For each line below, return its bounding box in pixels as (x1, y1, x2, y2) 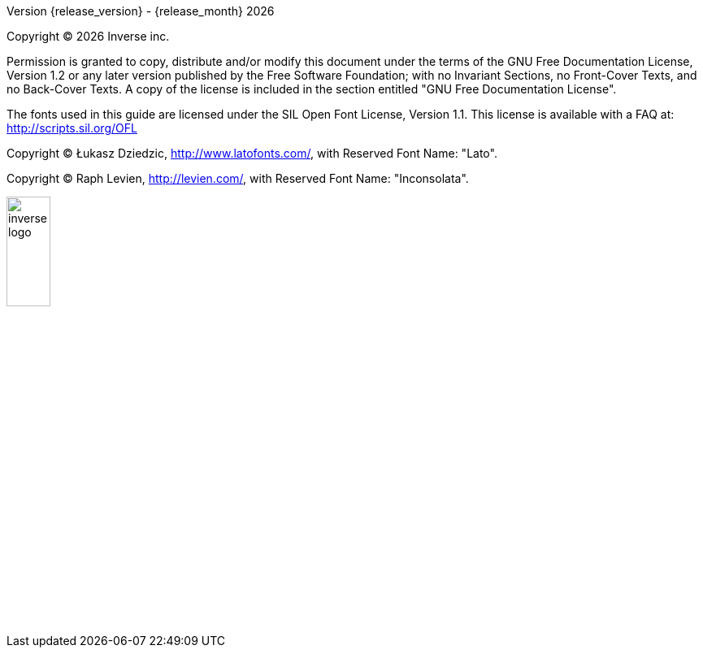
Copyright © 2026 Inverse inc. (7, 29, 170, 43)
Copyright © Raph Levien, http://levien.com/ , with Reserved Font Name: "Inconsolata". (7, 171, 469, 185)
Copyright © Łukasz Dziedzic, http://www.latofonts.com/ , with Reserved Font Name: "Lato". (7, 146, 497, 160)
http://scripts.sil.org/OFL (7, 121, 137, 135)
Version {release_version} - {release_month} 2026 (7, 4, 275, 18)
